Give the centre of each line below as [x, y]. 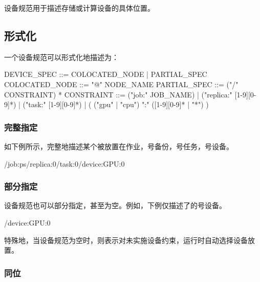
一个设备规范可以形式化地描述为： [61, 57]
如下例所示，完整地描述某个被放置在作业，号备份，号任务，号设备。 [119, 146]
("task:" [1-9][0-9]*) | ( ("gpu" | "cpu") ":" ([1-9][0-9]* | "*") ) [116, 104]
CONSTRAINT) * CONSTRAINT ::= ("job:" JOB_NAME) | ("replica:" [118, 94]
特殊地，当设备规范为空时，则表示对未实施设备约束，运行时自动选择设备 [126, 240]
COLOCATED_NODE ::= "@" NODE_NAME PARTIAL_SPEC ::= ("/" [121, 84]
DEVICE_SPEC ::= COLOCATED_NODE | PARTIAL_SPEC [106, 74]
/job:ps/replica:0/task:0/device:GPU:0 [64, 163]
